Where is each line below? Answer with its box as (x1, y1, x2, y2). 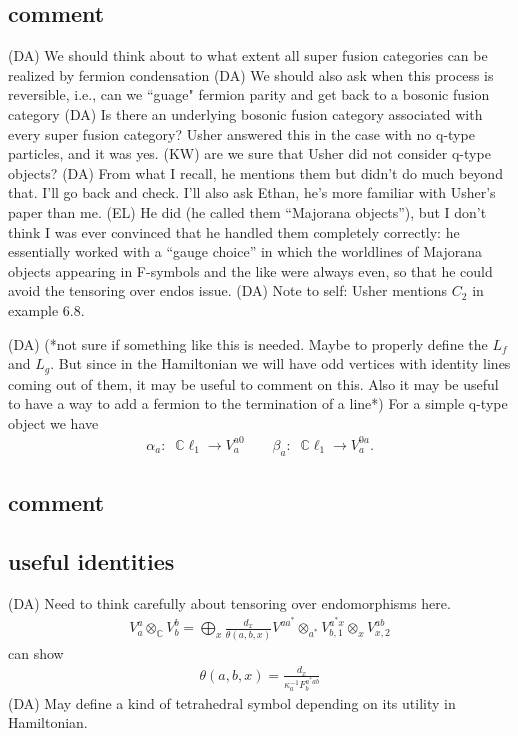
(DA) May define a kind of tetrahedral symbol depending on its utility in (8, 692, 456, 713)
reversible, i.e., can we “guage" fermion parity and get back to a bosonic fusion (8, 84, 490, 105)
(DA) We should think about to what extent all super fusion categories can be (8, 45, 488, 66)
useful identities (8, 545, 175, 576)
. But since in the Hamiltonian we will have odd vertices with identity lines (50, 353, 511, 374)
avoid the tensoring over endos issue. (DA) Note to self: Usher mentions (8, 280, 448, 301)
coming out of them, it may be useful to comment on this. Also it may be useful (8, 373, 499, 394)
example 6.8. (8, 299, 85, 320)
